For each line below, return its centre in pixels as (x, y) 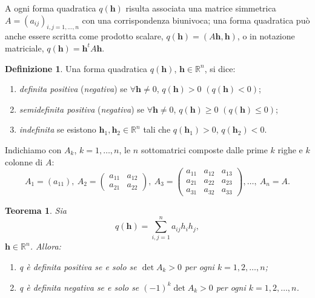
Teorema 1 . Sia (36, 210)
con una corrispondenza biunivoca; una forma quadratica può (196, 20)
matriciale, (25, 48)
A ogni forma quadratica (51, 8)
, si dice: (220, 68)
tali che (157, 129)
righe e (290, 149)
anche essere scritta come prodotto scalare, (84, 36)
